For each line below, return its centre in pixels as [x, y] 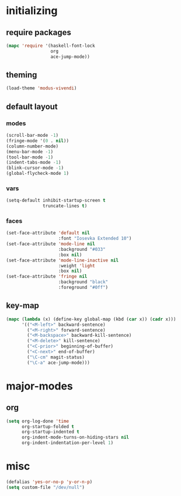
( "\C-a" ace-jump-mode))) [59, 363]
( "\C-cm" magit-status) [56, 357]
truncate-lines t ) [65, 206]
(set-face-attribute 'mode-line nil [51, 244]
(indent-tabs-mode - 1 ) [34, 163]
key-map [23, 306]
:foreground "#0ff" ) [83, 288]
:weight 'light [76, 266]
